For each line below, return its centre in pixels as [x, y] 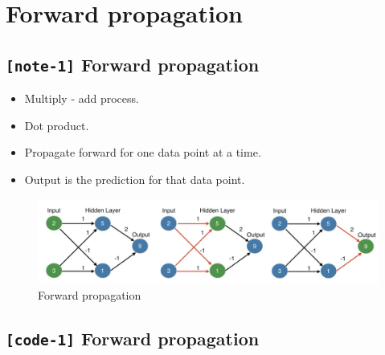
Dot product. [57, 125]
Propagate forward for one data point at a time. [143, 152]
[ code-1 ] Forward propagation [133, 339]
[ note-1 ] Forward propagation [133, 64]
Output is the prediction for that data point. [135, 179]
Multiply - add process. [82, 98]
